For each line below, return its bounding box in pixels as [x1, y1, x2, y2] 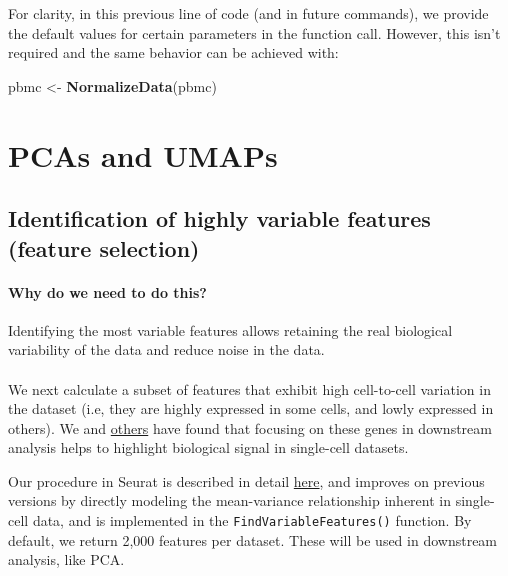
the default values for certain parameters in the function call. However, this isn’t [8, 22, 501, 43]
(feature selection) [8, 232, 200, 263]
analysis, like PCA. [8, 549, 125, 570]
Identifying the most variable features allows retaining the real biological [8, 319, 453, 340]
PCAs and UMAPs [8, 134, 278, 175]
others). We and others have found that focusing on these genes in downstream [8, 417, 492, 438]
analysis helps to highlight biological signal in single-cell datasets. [8, 437, 409, 458]
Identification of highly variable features [8, 203, 431, 234]
